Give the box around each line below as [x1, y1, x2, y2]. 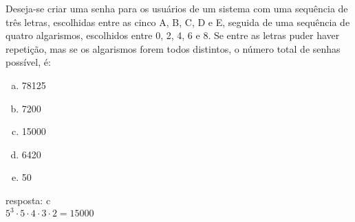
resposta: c [6, 193, 51, 207]
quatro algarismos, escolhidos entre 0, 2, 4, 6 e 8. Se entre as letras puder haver [6, 28, 340, 42]
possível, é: [6, 55, 51, 69]
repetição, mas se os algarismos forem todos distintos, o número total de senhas [6, 41, 341, 56]
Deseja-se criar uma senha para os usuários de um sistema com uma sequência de [6, 1, 348, 15]
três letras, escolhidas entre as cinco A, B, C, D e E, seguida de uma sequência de [6, 14, 350, 29]
